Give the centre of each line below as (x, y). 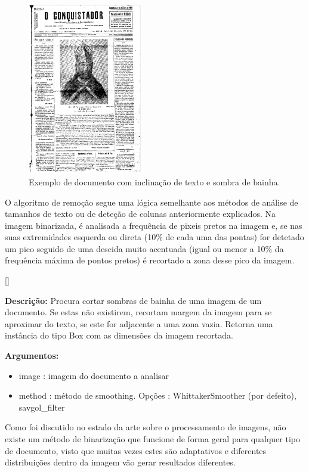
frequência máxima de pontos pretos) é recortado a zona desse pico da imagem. (150, 260)
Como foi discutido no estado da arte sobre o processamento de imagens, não (146, 427)
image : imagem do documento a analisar (94, 375)
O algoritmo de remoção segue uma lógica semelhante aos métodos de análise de (152, 202)
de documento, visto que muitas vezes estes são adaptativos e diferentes (136, 450)
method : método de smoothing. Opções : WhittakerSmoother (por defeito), (157, 395)
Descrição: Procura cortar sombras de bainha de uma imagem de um (133, 300)
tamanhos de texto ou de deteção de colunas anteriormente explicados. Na (140, 214)
